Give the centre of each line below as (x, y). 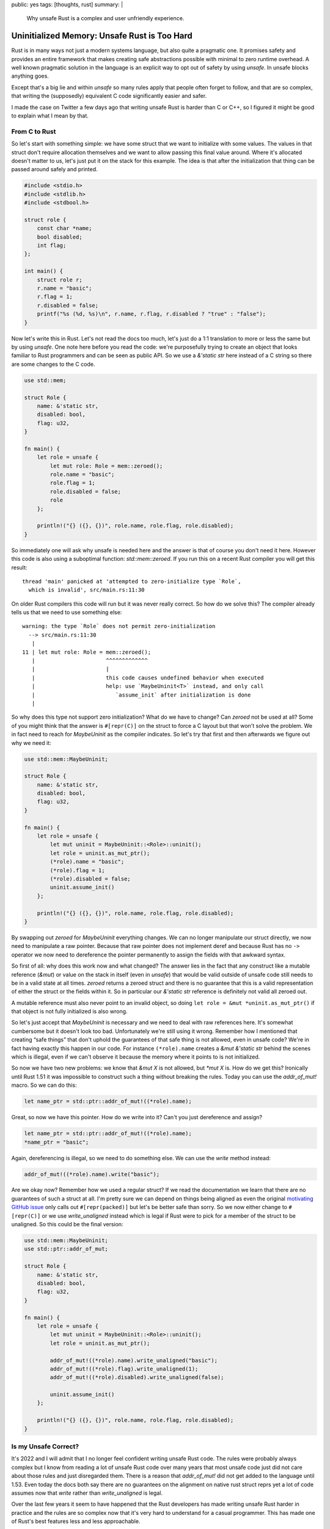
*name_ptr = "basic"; (57, 1142)
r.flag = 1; (55, 297)
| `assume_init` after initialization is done (141, 695)
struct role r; (60, 280)
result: (19, 567)
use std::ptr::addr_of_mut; (66, 1249)
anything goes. (30, 76)
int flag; (52, 246)
